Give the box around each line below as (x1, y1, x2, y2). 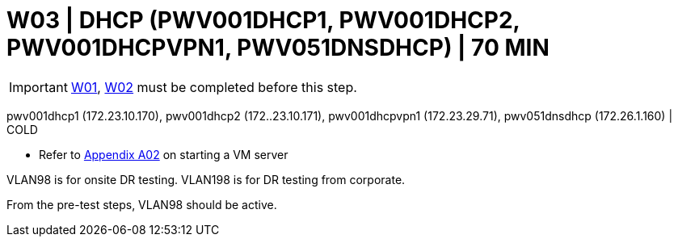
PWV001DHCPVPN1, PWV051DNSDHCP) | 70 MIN (6, 34, 550, 61)
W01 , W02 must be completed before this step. (70, 78, 357, 95)
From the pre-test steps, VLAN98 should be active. (6, 197, 277, 212)
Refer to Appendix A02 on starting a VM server (39, 147, 288, 161)
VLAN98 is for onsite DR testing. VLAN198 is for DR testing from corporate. (6, 172, 406, 186)
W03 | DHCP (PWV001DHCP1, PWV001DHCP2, (6, 6, 520, 34)
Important (9, 78, 68, 95)
